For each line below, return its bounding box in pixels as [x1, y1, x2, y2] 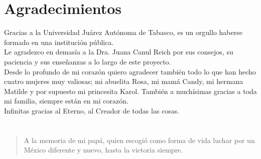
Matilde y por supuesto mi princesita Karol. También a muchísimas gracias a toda [4, 85, 257, 96]
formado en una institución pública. [4, 36, 114, 47]
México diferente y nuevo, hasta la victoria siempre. [24, 144, 183, 155]
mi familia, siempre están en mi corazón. [4, 95, 128, 106]
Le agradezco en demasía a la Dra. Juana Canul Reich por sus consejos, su [4, 46, 233, 57]
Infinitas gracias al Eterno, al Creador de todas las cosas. [4, 105, 180, 115]
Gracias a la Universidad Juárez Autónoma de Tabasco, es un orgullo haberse [4, 27, 242, 37]
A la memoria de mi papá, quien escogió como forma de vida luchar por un [24, 134, 255, 145]
